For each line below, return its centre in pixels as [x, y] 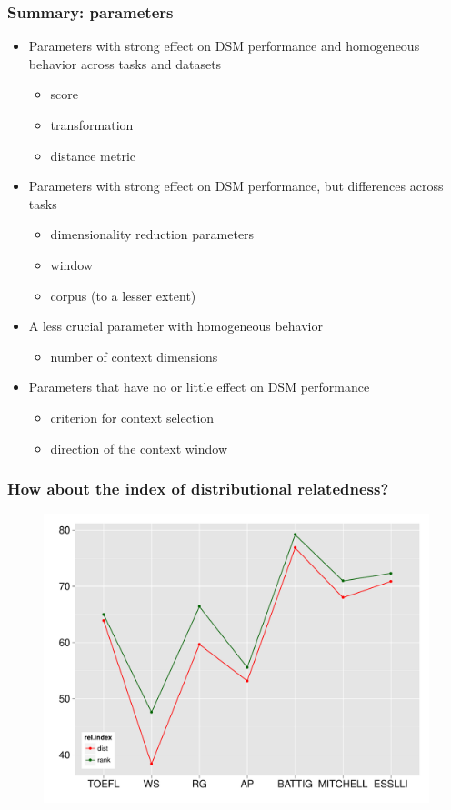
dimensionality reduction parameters [152, 234]
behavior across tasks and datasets [125, 63]
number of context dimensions [134, 356]
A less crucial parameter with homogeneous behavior [175, 326]
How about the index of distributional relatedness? [198, 489]
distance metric [93, 155]
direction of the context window [139, 448]
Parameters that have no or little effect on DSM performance [199, 387]
